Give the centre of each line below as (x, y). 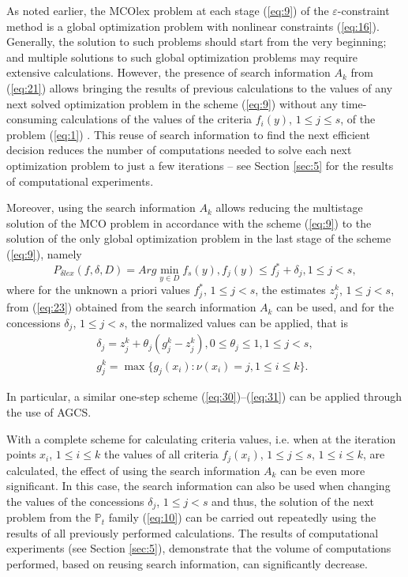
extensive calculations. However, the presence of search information (168, 72)
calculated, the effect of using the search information (133, 470)
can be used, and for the (335, 307)
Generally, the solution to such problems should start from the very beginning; (197, 41)
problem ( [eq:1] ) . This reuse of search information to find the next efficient (188, 134)
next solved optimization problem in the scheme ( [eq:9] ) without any (172, 103)
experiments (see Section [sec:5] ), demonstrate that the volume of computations (199, 548)
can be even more (323, 470)
